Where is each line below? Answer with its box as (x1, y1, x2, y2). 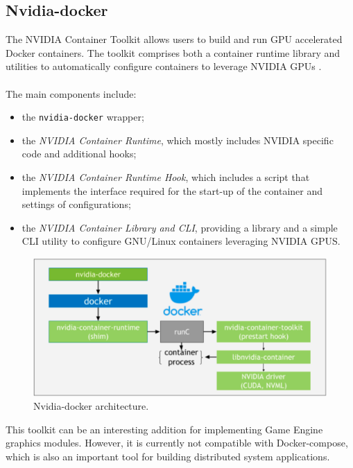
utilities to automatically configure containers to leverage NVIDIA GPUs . (6, 59, 322, 73)
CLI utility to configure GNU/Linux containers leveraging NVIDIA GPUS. (21, 234, 341, 248)
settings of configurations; (21, 197, 131, 211)
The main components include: (6, 86, 137, 101)
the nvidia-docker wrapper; (21, 110, 144, 124)
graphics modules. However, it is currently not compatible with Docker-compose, (6, 435, 348, 450)
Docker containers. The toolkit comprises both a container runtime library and (6, 45, 341, 60)
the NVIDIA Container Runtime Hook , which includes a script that (21, 170, 310, 184)
